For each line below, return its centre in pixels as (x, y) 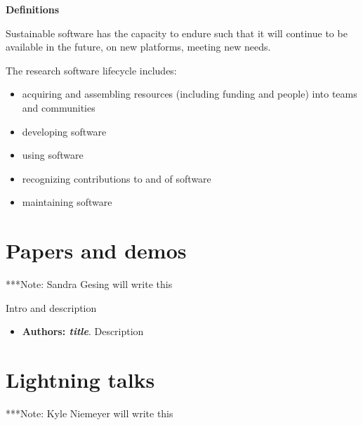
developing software (64, 131)
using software (53, 155)
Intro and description (51, 307)
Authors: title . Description (83, 331)
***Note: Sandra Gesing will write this (89, 284)
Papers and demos (96, 250)
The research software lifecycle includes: (91, 70)
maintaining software (67, 202)
